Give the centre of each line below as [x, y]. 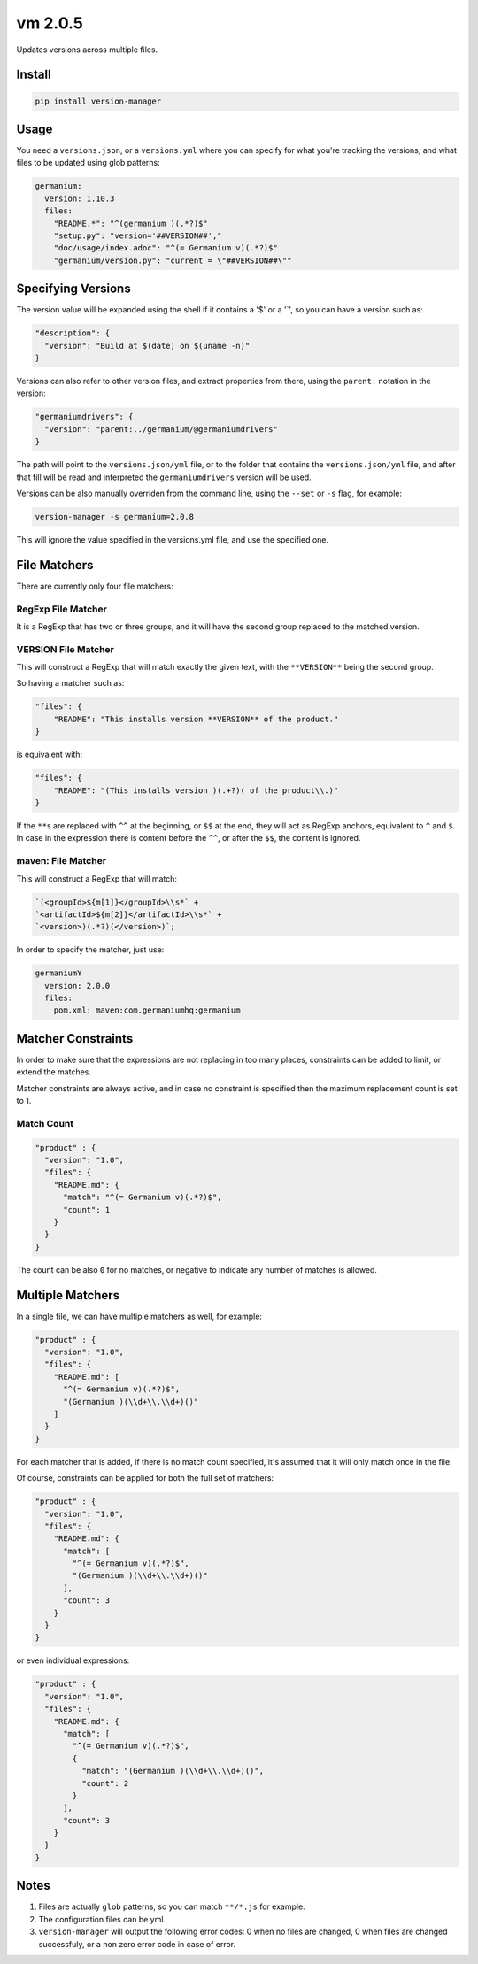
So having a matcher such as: [70, 683]
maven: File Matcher [61, 861]
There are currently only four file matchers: [95, 586]
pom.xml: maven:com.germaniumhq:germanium [147, 1010]
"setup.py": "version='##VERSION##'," [138, 235]
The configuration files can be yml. [102, 1919]
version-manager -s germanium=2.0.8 [115, 516]
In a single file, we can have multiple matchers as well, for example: [139, 1316]
